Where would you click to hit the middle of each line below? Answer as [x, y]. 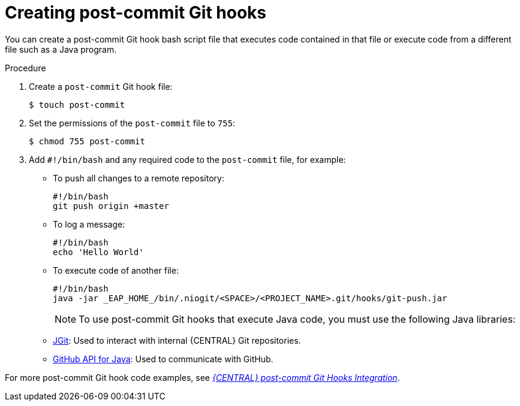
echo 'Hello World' [98, 252]
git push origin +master [111, 206]
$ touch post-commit [77, 104]
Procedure [25, 68]
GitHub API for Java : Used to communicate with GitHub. [163, 359]
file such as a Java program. [61, 49]
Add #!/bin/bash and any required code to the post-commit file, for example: [187, 159]
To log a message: [89, 224]
